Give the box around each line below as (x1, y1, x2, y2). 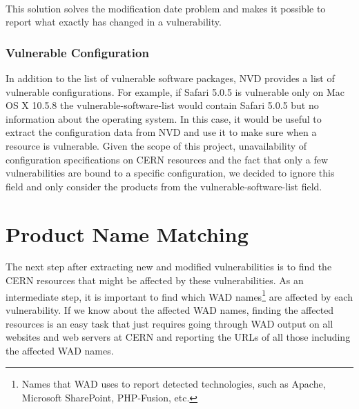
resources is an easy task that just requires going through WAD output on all (6, 316, 333, 330)
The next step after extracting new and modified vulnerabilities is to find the (6, 259, 332, 274)
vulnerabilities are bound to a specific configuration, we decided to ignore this (6, 166, 335, 180)
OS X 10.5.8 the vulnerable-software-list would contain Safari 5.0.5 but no (6, 98, 319, 112)
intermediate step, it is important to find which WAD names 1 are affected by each (6, 287, 353, 303)
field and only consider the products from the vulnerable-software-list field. (6, 179, 322, 193)
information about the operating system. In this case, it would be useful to (6, 111, 322, 126)
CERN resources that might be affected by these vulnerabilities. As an (6, 273, 304, 288)
